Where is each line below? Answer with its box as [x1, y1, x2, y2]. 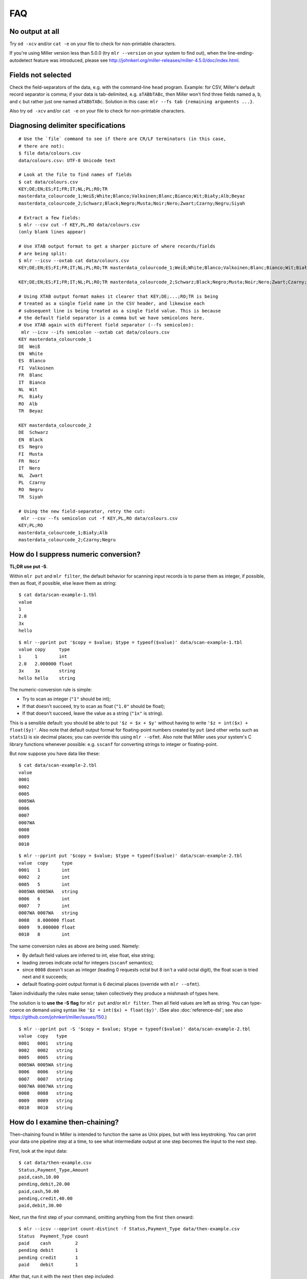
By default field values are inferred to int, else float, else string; [22, 952, 155, 959]
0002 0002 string [18, 1047, 73, 1053]
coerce [9, 1007, 25, 1013]
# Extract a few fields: [18, 215, 81, 220]
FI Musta [18, 451, 43, 457]
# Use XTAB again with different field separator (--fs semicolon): [18, 322, 194, 328]
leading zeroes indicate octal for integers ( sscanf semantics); [22, 959, 153, 965]
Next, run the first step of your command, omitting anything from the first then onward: [9, 1214, 194, 1220]
